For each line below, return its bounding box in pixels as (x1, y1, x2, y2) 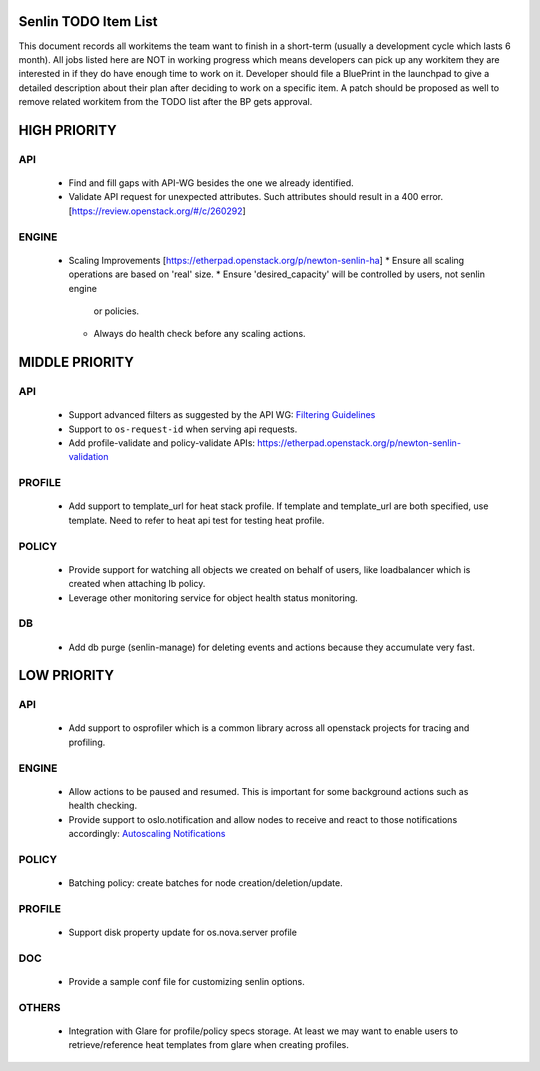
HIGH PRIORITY (18, 121, 117, 139)
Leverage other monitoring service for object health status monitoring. (68, 591, 359, 604)
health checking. (68, 800, 138, 812)
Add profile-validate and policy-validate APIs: (68, 437, 255, 449)
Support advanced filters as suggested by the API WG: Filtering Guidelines (68, 409, 376, 421)
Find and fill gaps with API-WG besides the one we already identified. (68, 177, 354, 189)
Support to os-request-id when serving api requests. (68, 423, 298, 435)
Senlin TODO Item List (18, 13, 158, 30)
